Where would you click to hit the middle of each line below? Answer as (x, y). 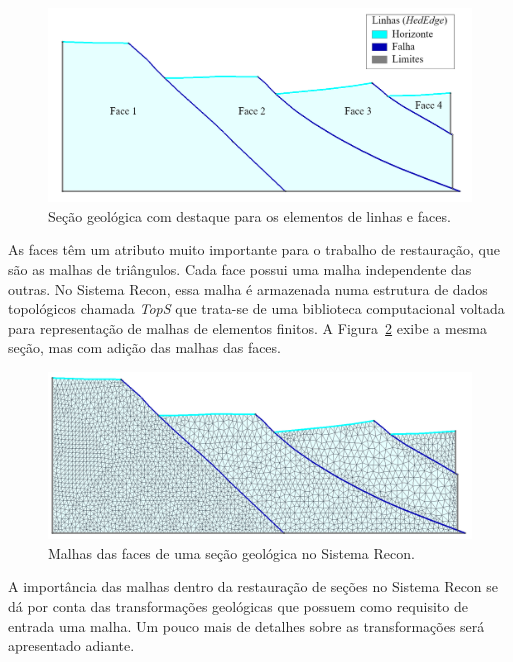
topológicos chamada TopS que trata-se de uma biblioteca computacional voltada (256, 308)
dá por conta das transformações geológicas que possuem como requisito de (238, 606)
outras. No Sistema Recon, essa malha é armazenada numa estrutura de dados (248, 288)
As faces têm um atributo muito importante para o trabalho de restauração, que (254, 249)
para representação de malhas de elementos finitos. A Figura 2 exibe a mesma (248, 327)
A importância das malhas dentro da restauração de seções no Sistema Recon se (253, 586)
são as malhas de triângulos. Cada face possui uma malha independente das (240, 268)
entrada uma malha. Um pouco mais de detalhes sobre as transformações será (246, 625)
